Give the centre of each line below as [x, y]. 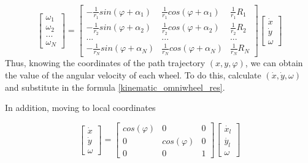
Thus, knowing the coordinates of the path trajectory [105, 63]
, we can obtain [274, 63]
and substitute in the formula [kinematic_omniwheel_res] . [115, 87]
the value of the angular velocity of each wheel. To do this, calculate [133, 74]
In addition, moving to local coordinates [80, 108]
